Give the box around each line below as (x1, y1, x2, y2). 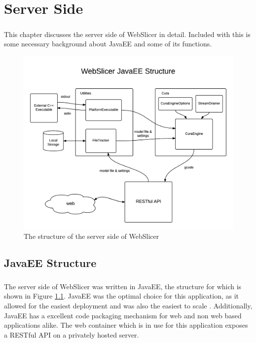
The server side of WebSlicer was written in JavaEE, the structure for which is (4, 281, 242, 291)
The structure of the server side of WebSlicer (24, 231, 159, 241)
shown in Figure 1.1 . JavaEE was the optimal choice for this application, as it (4, 291, 239, 301)
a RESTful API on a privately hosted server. (4, 329, 139, 340)
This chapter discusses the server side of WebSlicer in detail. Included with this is (4, 29, 251, 39)
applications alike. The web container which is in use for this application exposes (4, 320, 248, 330)
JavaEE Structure (4, 255, 97, 270)
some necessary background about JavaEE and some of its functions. (4, 38, 212, 49)
